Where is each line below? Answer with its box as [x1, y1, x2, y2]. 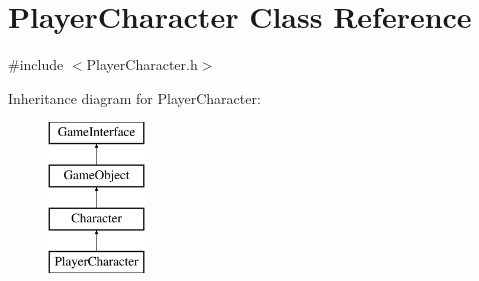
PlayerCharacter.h [86, 54, 198, 75]
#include [8, 54, 64, 75]
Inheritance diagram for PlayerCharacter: [8, 87, 261, 108]
